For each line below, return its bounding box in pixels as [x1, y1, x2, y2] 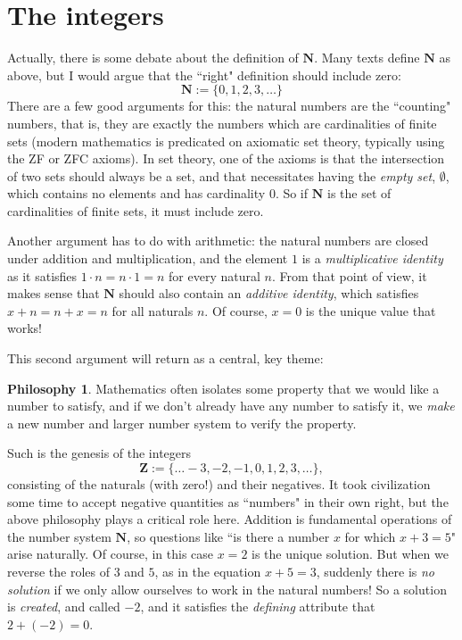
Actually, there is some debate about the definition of [7, 48, 299, 67]
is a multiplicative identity [301, 249, 443, 268]
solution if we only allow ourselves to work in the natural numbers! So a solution [7, 579, 447, 598]
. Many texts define [314, 48, 420, 67]
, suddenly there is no [316, 561, 434, 580]
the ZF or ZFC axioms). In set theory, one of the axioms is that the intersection [7, 149, 445, 168]
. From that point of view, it [271, 266, 427, 285]
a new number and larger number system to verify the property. [7, 413, 357, 432]
